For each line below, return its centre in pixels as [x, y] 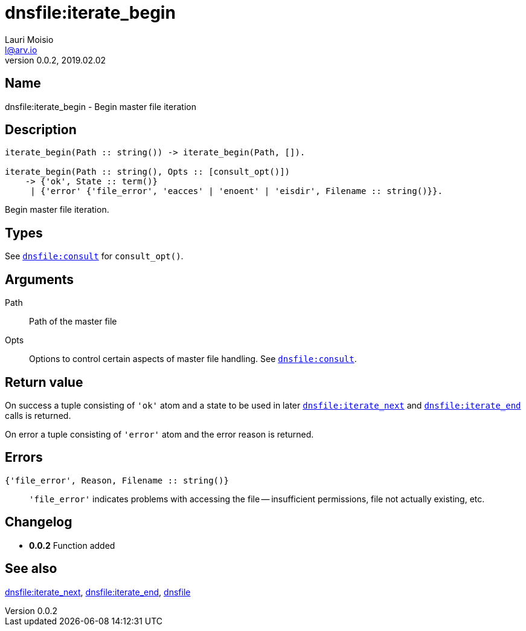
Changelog [39, 522]
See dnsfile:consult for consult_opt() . [94, 256]
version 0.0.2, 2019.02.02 [56, 60]
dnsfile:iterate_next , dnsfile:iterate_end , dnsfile [98, 592]
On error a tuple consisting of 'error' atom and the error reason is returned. [159, 434]
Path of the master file [73, 322]
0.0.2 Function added [72, 545]
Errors [24, 458]
